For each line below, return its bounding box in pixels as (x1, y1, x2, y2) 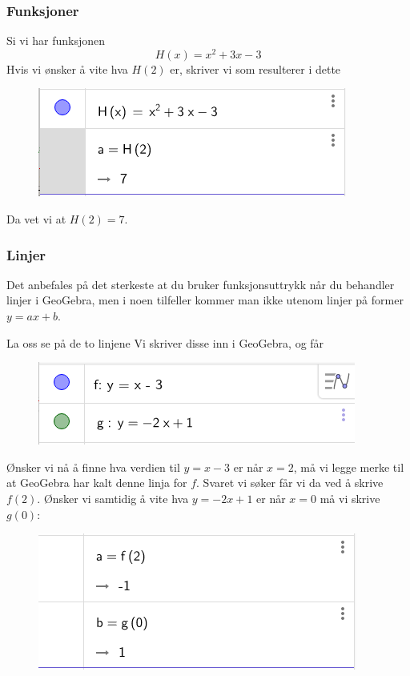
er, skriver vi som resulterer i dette (170, 60, 341, 77)
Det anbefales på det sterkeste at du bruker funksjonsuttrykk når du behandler (6, 276, 395, 292)
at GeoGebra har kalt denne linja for (6, 474, 187, 491)
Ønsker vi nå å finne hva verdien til (6, 458, 180, 475)
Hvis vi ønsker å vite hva (6, 60, 128, 77)
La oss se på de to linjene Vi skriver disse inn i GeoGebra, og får (6, 334, 324, 351)
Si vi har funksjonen (6, 32, 106, 49)
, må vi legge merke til (293, 458, 404, 475)
